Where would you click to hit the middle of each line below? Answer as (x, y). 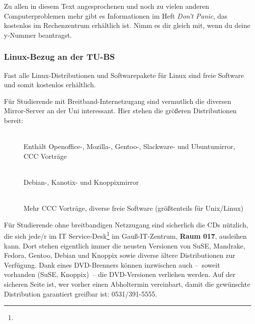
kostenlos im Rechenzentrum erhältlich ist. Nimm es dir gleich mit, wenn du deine (127, 25)
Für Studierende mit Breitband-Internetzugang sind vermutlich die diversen (118, 101)
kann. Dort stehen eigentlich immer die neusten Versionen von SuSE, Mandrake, (125, 245)
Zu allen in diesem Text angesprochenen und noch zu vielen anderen (107, 6)
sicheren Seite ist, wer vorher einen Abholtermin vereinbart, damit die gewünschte (127, 284)
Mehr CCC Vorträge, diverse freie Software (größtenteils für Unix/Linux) (134, 208)
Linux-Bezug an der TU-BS (60, 57)
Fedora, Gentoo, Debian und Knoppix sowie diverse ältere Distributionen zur (120, 255)
